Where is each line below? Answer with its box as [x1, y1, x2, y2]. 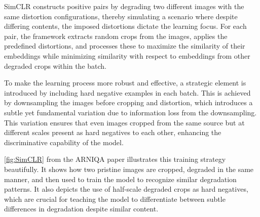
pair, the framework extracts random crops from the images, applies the [4, 30, 228, 41]
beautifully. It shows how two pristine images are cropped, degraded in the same [4, 163, 254, 174]
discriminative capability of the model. [4, 137, 124, 147]
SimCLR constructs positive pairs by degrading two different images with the [4, 1, 244, 11]
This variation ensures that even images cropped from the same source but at [4, 117, 245, 127]
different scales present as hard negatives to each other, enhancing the [4, 127, 221, 138]
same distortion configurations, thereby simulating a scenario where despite [4, 11, 238, 21]
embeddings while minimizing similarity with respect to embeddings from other [4, 50, 250, 61]
